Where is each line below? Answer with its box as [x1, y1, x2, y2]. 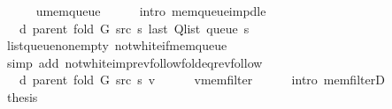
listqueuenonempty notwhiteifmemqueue [6, 36, 227, 54]
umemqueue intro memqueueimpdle [35, 2, 266, 19]
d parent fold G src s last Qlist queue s [19, 18, 250, 37]
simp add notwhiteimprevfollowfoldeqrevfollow [6, 53, 263, 71]
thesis [6, 87, 38, 105]
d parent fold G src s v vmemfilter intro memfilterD [19, 70, 385, 89]
